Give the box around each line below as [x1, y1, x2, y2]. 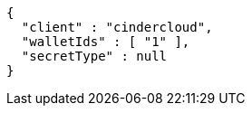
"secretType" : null [21, 49, 168, 63]
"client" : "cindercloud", [21, 20, 213, 34]
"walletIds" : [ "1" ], [21, 34, 190, 49]
